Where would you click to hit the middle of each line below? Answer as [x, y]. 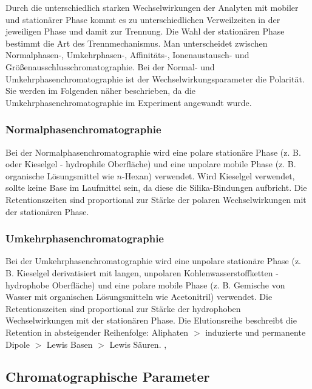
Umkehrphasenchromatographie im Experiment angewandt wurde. [129, 102]
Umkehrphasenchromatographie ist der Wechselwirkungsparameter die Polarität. [155, 78]
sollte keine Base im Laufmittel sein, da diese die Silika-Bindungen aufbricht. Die [156, 188]
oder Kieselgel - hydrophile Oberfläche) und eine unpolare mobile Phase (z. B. [151, 164]
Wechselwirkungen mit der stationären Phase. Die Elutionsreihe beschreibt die [151, 320]
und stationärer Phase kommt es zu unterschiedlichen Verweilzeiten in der [143, 19]
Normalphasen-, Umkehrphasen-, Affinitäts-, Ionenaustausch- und [127, 55]
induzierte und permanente [256, 332]
